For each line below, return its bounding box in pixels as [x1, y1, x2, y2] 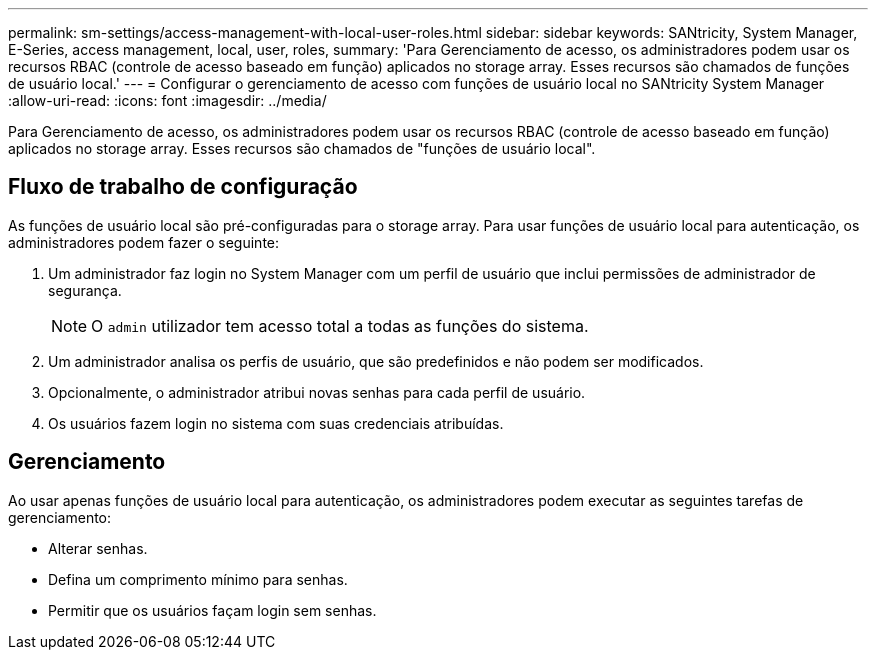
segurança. [48, 281, 122, 299]
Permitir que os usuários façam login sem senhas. [48, 601, 377, 619]
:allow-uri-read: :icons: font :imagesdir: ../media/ [8, 92, 327, 109]
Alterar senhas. [48, 539, 148, 557]
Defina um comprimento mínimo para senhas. [48, 570, 348, 588]
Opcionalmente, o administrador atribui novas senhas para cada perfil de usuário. [48, 383, 586, 401]
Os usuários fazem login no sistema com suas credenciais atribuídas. [48, 414, 504, 432]
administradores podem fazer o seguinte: [8, 233, 280, 251]
